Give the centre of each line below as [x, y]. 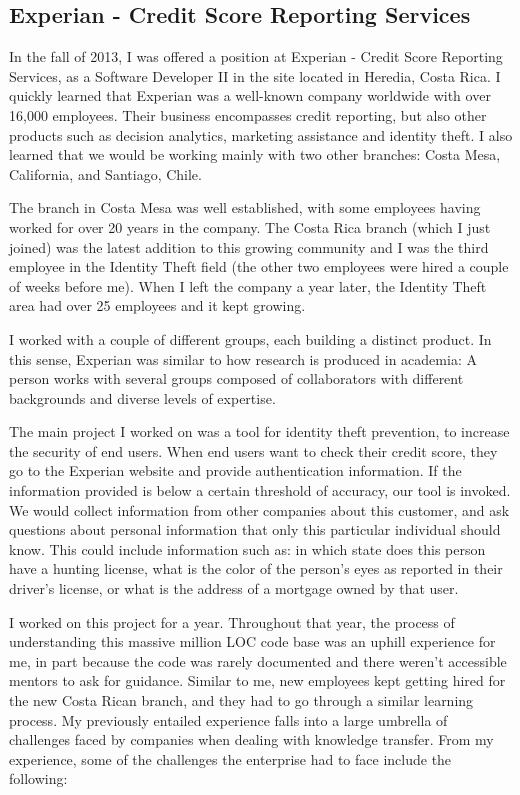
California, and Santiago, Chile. [105, 173]
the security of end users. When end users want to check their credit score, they [253, 450]
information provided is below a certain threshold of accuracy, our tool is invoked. [260, 490]
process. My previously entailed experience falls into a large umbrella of [228, 719]
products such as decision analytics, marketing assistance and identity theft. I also [261, 134]
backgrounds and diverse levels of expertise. [142, 397]
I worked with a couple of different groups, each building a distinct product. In [250, 338]
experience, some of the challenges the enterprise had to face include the [230, 758]
